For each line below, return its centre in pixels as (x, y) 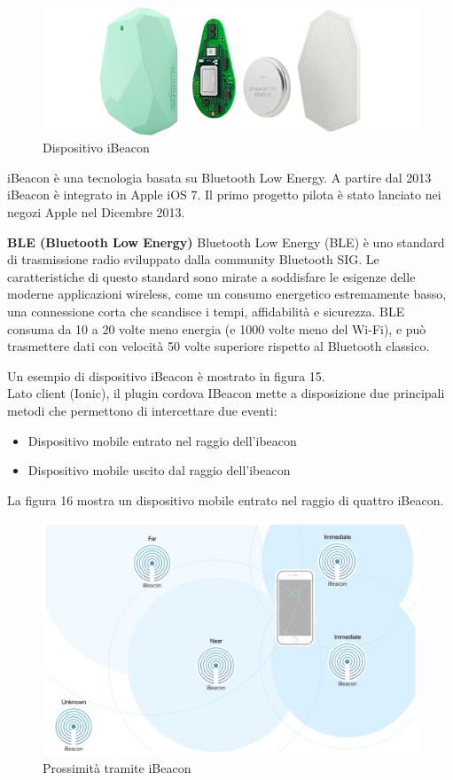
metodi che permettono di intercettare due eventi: (142, 410)
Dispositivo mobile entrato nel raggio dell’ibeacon (162, 440)
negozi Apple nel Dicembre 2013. (96, 211)
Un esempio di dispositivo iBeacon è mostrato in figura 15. (166, 375)
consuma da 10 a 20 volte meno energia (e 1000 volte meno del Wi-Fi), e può (217, 328)
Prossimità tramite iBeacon (117, 768)
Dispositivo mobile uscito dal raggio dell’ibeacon (159, 470)
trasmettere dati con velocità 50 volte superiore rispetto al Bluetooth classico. (219, 346)
